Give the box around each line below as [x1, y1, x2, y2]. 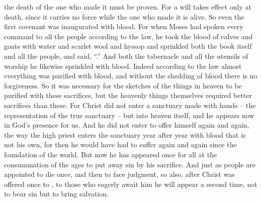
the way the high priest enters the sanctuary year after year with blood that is [4, 129, 246, 140]
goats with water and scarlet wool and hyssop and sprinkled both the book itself [4, 41, 252, 51]
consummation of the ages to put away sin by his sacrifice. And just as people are [4, 159, 255, 169]
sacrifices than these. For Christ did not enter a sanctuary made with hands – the [4, 99, 256, 110]
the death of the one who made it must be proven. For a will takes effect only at [4, 2, 251, 12]
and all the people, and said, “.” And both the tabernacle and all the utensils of [4, 50, 248, 61]
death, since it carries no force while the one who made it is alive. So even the [4, 11, 244, 22]
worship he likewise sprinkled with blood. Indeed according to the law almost [4, 60, 242, 71]
